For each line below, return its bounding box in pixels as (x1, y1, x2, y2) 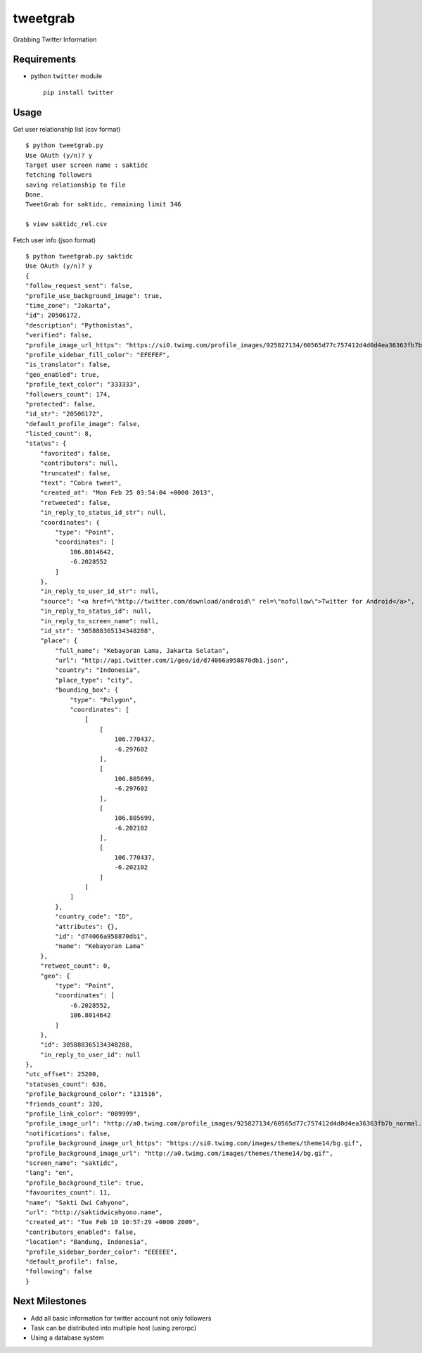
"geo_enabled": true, (25, 370, 100, 378)
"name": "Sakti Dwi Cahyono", (25, 1198, 130, 1207)
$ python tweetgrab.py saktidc (25, 252, 134, 261)
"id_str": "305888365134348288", (39, 627, 156, 635)
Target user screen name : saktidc (25, 161, 148, 169)
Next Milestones (13, 1295, 87, 1307)
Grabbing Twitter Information (13, 35, 97, 44)
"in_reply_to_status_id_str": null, (39, 509, 167, 517)
